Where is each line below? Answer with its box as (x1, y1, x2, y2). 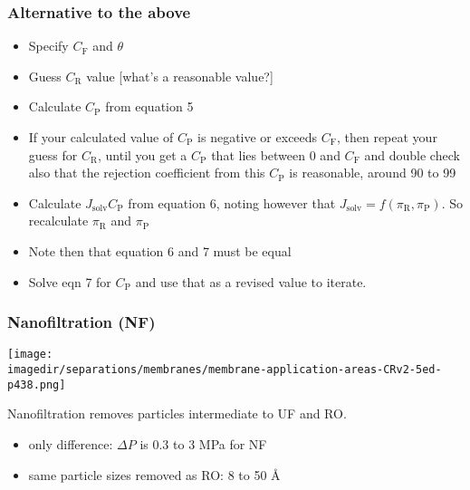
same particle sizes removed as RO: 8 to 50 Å (28, 465, 281, 484)
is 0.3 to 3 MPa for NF (139, 434, 267, 453)
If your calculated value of (28, 128, 174, 146)
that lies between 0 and (211, 145, 341, 164)
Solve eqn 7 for (28, 272, 111, 291)
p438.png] (7, 378, 66, 391)
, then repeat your (336, 128, 437, 146)
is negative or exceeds (197, 128, 318, 146)
